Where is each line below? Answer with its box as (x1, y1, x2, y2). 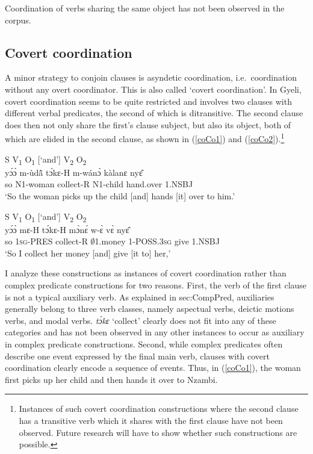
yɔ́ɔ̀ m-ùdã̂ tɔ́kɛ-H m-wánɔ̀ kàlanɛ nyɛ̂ (5, 166, 143, 178)
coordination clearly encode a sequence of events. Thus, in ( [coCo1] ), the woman (5, 361, 301, 374)
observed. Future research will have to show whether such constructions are (19, 426, 297, 438)
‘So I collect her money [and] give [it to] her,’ (5, 246, 171, 259)
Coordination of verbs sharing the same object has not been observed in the (5, 2, 285, 14)
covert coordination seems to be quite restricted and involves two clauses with (5, 95, 292, 107)
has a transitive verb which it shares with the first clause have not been (19, 414, 283, 426)
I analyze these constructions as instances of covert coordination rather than (5, 267, 287, 279)
